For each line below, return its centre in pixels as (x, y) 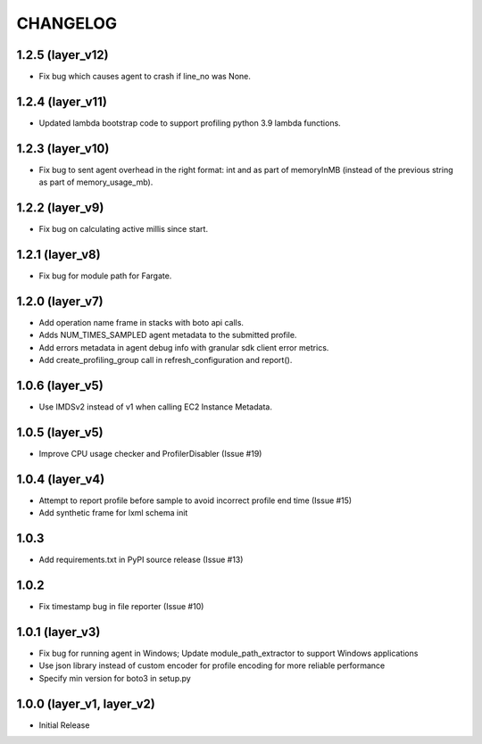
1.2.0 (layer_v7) (60, 301)
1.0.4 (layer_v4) (61, 479)
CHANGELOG (67, 23)
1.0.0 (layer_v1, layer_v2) (86, 703)
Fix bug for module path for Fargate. (105, 276)
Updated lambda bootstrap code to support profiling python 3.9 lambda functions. (190, 123)
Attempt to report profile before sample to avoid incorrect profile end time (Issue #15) (195, 500)
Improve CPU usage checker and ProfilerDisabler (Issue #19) (150, 453)
